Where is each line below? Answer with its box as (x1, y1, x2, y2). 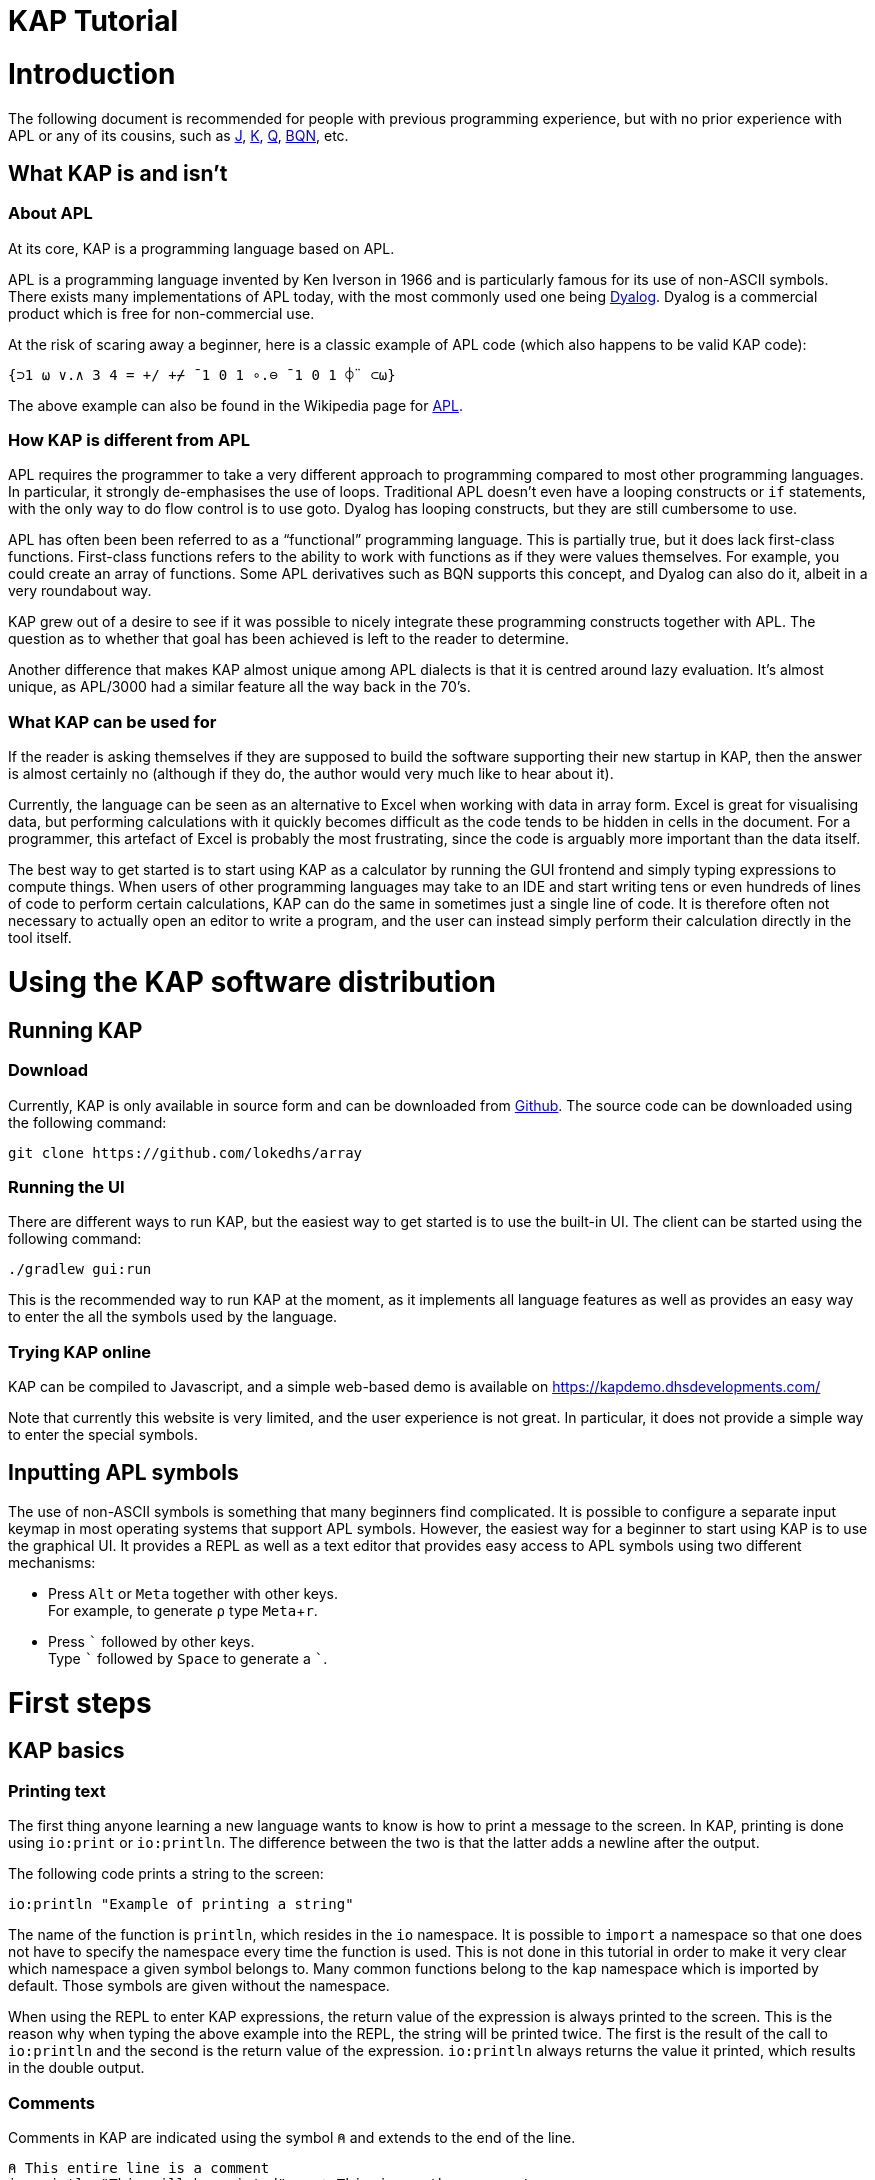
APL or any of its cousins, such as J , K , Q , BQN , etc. (8, 126, 349, 144)
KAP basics (8, 1738, 125, 1764)
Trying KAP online (8, 1341, 152, 1362)
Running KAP (8, 1017, 143, 1043)
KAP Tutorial (8, 4, 178, 38)
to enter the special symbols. (8, 1426, 198, 1444)
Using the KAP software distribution (8, 964, 496, 999)
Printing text (8, 1780, 106, 1801)
